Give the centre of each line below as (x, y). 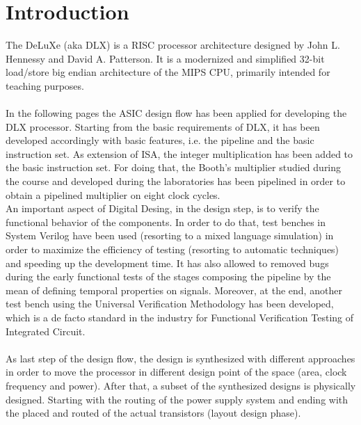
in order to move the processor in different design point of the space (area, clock (176, 372)
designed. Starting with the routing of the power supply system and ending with (177, 399)
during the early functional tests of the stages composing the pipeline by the (168, 276)
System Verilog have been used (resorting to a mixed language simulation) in (170, 235)
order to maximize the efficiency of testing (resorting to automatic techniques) (173, 249)
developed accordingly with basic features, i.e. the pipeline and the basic (160, 140)
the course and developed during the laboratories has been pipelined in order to (176, 181)
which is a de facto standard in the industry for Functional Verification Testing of (180, 317)
